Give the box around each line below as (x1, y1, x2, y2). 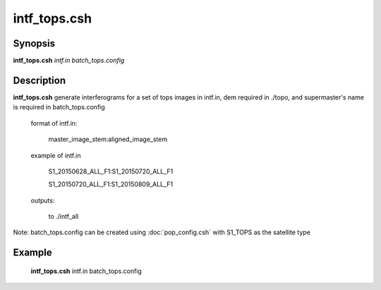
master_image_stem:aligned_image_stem (48, 135, 168, 144)
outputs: (30, 196, 55, 205)
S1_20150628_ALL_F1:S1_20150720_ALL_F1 (48, 167, 174, 176)
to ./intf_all (48, 212, 79, 221)
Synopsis (13, 37, 56, 49)
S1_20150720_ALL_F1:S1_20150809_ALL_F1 (48, 180, 173, 188)
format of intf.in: (30, 119, 78, 127)
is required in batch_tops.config (13, 103, 105, 111)
